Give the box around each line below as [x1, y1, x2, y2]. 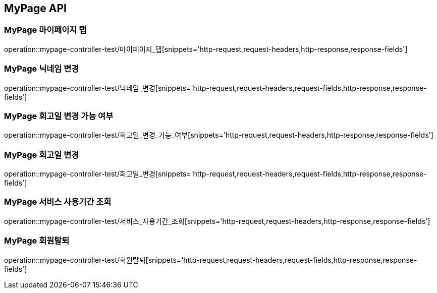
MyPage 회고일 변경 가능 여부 [4, 110, 114, 121]
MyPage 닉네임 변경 [4, 64, 79, 74]
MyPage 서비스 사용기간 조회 [4, 197, 112, 207]
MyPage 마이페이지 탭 [4, 25, 87, 35]
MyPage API [4, 2, 67, 15]
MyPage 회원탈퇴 [4, 236, 70, 246]
